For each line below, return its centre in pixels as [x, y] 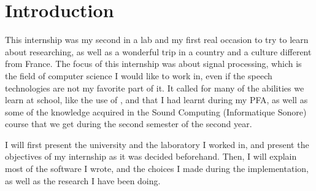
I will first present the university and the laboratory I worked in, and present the [157, 144]
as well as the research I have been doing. [83, 180]
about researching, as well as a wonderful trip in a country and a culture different [158, 51]
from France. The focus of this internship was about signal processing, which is [153, 64]
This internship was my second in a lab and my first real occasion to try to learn [157, 40]
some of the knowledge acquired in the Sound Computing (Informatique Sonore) [156, 111]
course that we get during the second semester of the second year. [129, 124]
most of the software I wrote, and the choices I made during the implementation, [157, 169]
